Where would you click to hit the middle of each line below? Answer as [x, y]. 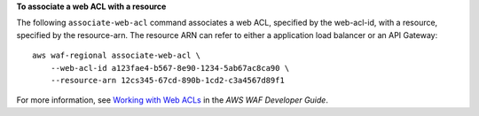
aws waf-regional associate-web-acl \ [117, 56]
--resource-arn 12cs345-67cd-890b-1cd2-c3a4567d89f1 [168, 80]
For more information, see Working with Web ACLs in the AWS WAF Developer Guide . [172, 100]
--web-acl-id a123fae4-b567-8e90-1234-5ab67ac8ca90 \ [170, 68]
